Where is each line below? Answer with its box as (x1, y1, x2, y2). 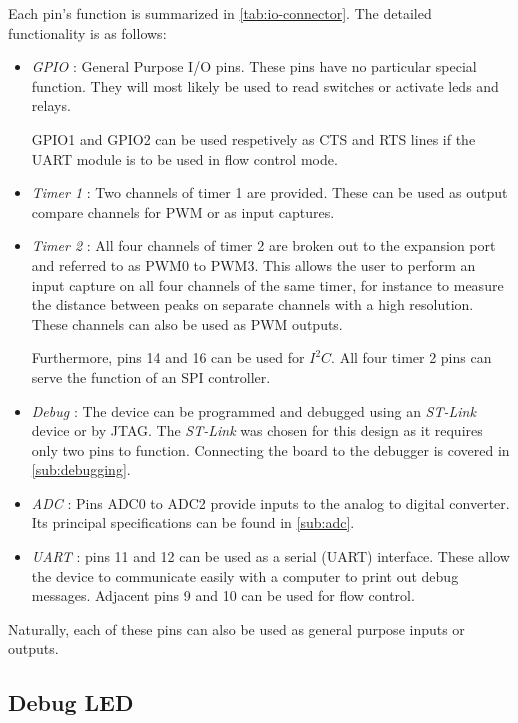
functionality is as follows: (8, 22, 167, 43)
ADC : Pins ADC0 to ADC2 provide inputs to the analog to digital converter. (31, 492, 510, 513)
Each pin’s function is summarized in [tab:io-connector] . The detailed (8, 3, 432, 23)
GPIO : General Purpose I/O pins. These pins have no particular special (31, 56, 477, 77)
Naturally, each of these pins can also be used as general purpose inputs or (8, 618, 465, 639)
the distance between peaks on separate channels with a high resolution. (31, 294, 474, 315)
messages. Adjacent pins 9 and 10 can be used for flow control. (31, 585, 415, 606)
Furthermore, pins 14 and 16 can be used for (31, 347, 305, 368)
